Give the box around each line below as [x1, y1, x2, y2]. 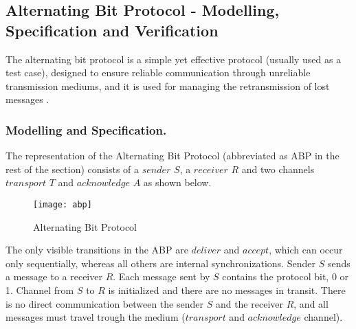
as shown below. [143, 175, 212, 190]
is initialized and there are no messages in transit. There [108, 283, 346, 297]
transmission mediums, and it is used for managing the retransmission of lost [5, 78, 330, 93]
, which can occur [269, 242, 343, 257]
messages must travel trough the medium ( [5, 310, 186, 324]
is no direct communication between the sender [5, 296, 203, 310]
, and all [293, 296, 329, 310]
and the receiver [215, 296, 283, 310]
